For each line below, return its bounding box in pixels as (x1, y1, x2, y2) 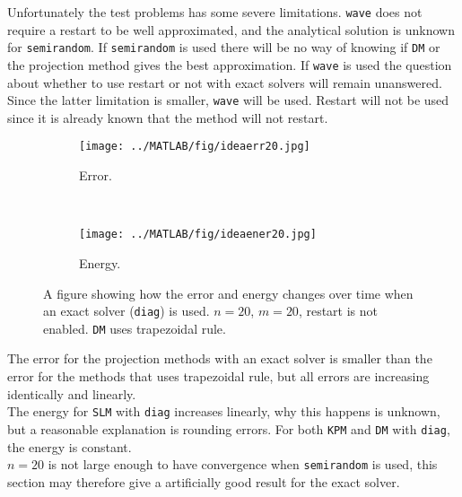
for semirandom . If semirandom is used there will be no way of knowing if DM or (7, 38, 440, 57)
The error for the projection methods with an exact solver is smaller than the (7, 349, 432, 368)
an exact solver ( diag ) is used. (43, 301, 210, 320)
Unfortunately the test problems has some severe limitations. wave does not (7, 3, 423, 21)
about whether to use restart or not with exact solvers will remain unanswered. (7, 73, 442, 92)
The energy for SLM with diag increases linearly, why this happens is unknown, (7, 402, 440, 421)
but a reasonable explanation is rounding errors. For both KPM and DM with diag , (7, 419, 450, 438)
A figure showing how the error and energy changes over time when (43, 283, 414, 302)
